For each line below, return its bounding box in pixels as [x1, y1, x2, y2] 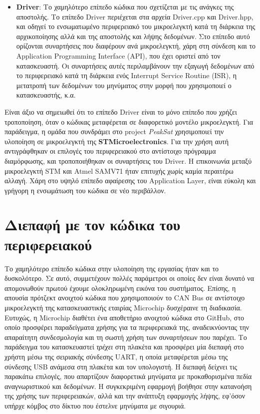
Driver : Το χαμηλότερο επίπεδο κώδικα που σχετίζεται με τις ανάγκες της [16, 2, 234, 12]
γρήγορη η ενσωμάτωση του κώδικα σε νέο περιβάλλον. [4, 185, 166, 195]
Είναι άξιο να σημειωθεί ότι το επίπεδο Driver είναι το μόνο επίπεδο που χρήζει [4, 106, 237, 117]
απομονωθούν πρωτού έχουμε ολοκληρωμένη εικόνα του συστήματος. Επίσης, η [4, 282, 236, 293]
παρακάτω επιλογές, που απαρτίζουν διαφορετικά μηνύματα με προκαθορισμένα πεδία [4, 371, 252, 381]
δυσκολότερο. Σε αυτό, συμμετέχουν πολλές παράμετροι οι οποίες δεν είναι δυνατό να [4, 273, 255, 283]
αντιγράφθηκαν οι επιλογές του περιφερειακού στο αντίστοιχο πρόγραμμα [4, 146, 216, 156]
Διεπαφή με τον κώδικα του [4, 214, 181, 235]
